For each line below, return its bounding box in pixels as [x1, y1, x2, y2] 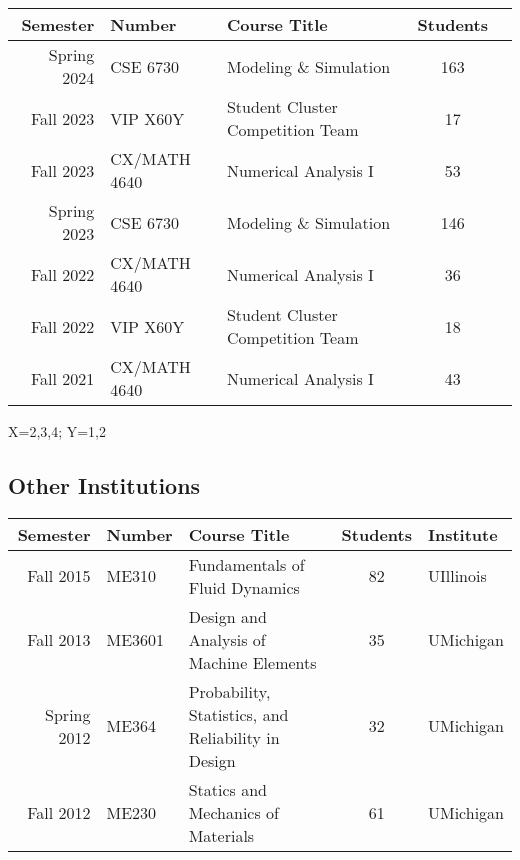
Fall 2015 [27, 564, 91, 588]
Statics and [188, 777, 268, 801]
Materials [188, 823, 255, 847]
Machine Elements [188, 650, 317, 674]
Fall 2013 [27, 627, 91, 651]
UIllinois [427, 564, 487, 588]
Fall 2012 [27, 800, 91, 824]
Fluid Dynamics [188, 575, 300, 599]
